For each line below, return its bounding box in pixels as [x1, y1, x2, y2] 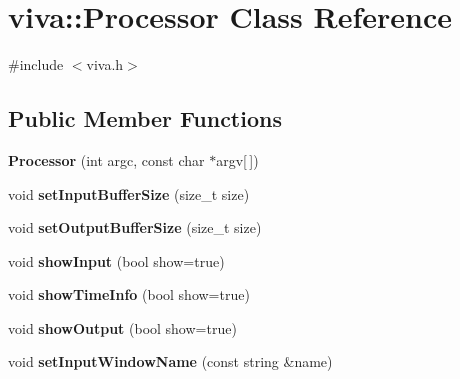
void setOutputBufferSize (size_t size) [8, 217, 262, 238]
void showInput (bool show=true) [8, 250, 225, 271]
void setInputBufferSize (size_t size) [8, 183, 250, 204]
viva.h [86, 54, 124, 75]
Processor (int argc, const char [8, 149, 205, 170]
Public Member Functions [8, 103, 282, 134]
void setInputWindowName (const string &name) [8, 351, 333, 372]
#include [8, 54, 64, 75]
